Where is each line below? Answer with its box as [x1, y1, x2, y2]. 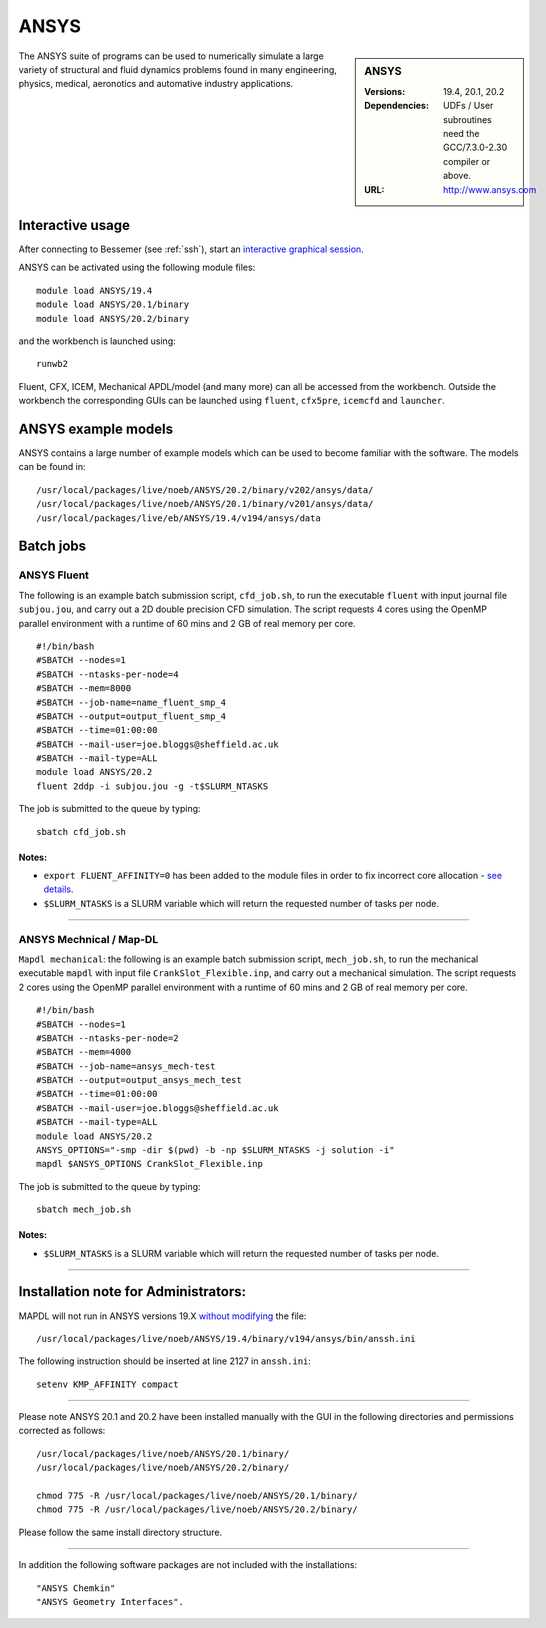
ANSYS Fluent [18, 568, 90, 582]
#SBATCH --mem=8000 [36, 683, 132, 694]
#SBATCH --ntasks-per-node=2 [36, 1032, 179, 1044]
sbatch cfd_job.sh [36, 826, 127, 837]
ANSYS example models [18, 420, 174, 437]
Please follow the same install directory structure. [18, 1526, 223, 1538]
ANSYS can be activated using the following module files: [18, 261, 256, 274]
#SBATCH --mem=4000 [36, 1046, 132, 1058]
